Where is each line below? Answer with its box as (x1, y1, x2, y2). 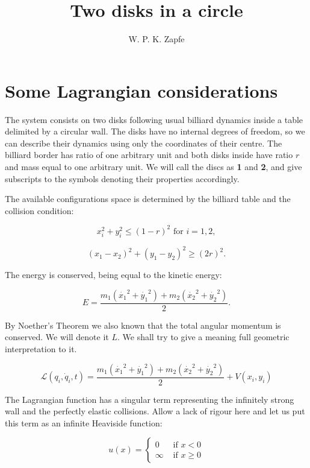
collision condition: (5, 204, 74, 217)
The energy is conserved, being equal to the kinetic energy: (5, 268, 222, 281)
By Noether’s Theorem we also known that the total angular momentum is (5, 318, 281, 331)
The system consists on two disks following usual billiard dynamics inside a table (5, 113, 303, 125)
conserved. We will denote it (5, 330, 109, 343)
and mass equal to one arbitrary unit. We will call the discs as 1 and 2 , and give (5, 160, 302, 173)
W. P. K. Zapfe (128, 33, 185, 45)
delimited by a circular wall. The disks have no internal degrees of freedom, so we (5, 125, 305, 138)
